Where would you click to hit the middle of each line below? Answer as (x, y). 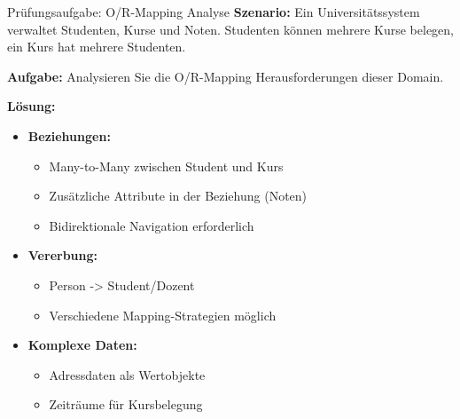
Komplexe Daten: (82, 345)
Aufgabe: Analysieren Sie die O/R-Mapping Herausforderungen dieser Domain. (226, 76)
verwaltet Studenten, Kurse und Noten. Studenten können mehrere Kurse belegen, (230, 29)
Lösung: (31, 106)
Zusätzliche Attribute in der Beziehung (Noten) (178, 196)
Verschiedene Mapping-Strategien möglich (163, 315)
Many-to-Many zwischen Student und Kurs (166, 166)
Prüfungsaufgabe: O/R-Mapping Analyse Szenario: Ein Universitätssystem (214, 12)
